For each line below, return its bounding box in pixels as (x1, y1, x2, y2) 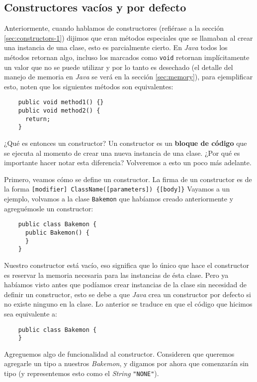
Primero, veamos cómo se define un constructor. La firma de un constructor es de (4, 174, 252, 184)
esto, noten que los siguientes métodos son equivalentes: (4, 81, 173, 91)
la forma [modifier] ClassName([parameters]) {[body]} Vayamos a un (4, 184, 230, 194)
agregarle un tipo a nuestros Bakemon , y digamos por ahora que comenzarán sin (4, 358, 249, 369)
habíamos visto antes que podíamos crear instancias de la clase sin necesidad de (4, 279, 247, 290)
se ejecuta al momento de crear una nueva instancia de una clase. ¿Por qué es (4, 147, 240, 158)
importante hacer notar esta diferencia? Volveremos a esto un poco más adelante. (4, 157, 252, 168)
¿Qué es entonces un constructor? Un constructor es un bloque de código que (4, 138, 247, 148)
